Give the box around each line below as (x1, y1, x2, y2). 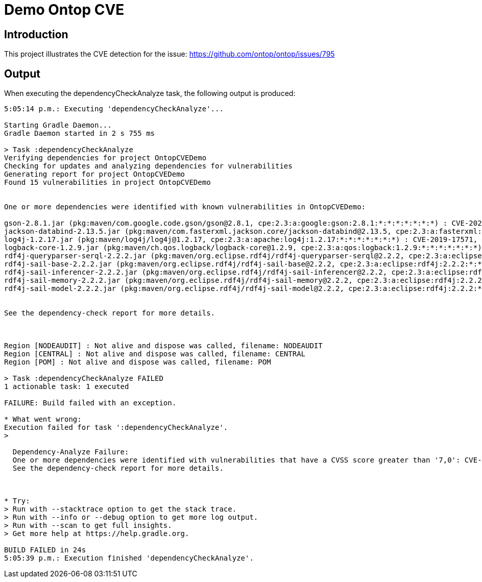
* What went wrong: (4, 415, 82, 424)
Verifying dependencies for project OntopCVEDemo (4, 154, 207, 162)
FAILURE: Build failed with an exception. (4, 399, 177, 407)
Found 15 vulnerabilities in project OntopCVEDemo (4, 178, 211, 187)
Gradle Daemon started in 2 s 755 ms (4, 129, 155, 138)
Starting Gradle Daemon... (4, 121, 112, 130)
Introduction (4, 28, 68, 41)
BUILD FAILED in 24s (4, 546, 86, 554)
